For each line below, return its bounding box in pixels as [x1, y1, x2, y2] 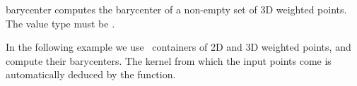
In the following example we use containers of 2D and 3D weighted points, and [6, 39, 351, 54]
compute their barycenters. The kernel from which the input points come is [6, 53, 332, 68]
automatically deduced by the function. [6, 67, 176, 82]
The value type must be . [6, 16, 115, 30]
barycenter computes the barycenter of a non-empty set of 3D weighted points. [6, 2, 347, 16]
